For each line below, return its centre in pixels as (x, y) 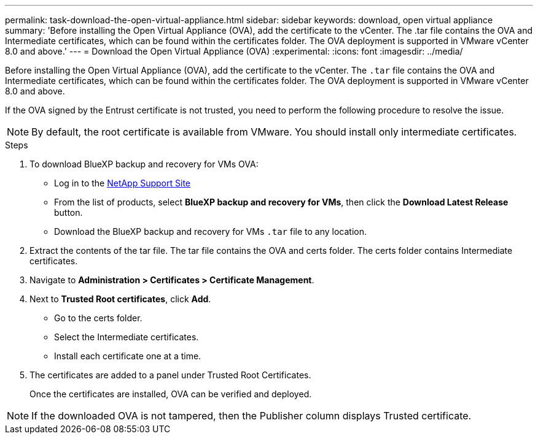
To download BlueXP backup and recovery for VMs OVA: (144, 164)
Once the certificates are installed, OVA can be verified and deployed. (171, 394)
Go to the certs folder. (98, 318)
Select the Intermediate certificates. (127, 337)
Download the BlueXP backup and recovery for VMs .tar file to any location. (210, 231)
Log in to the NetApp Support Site (122, 183)
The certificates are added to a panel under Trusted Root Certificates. (170, 375)
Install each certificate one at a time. (128, 356)
